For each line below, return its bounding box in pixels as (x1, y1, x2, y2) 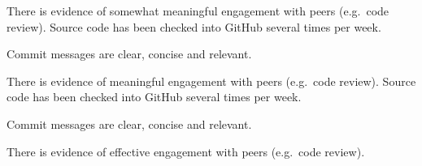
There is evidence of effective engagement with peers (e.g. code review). (7, 143, 365, 160)
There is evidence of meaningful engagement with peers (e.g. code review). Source (7, 72, 416, 89)
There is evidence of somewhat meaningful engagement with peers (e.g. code (7, 2, 389, 19)
